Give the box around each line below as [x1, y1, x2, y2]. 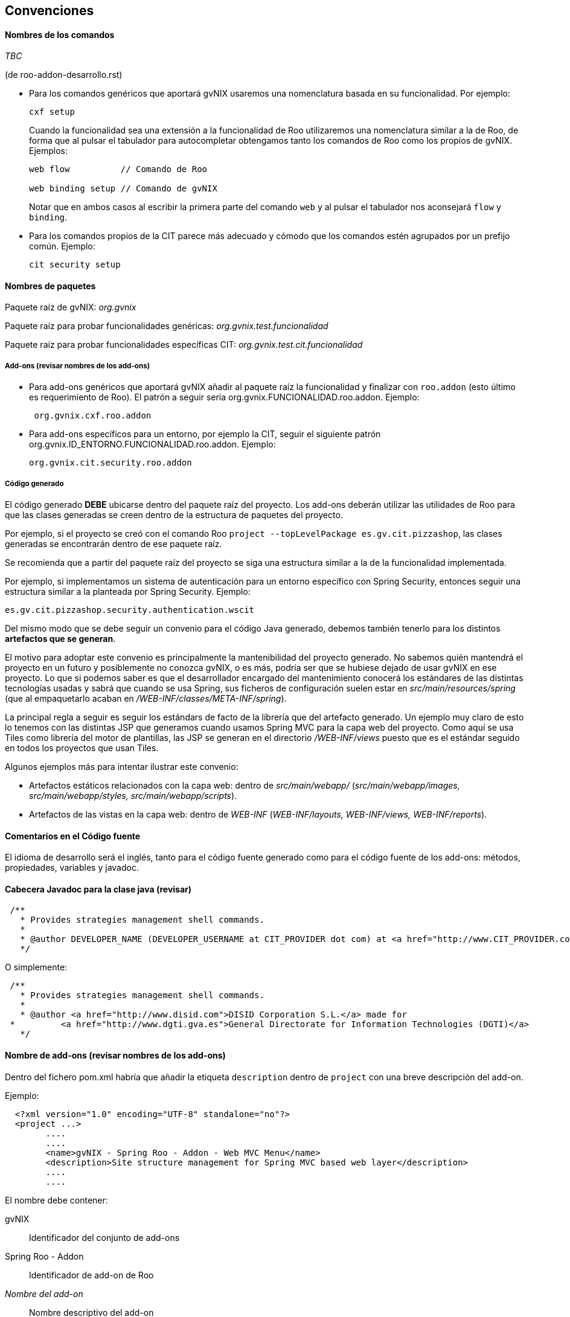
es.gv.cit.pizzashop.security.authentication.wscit [5, 605, 255, 615]
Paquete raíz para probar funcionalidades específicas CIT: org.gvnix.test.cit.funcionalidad [5, 339, 363, 350]
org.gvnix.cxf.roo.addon [34, 411, 152, 421]
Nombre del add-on [5, 1288, 83, 1299]
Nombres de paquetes [5, 280, 96, 291]
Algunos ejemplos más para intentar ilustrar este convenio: [5, 761, 239, 772]
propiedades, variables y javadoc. [5, 862, 139, 873]
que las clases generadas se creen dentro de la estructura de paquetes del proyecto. [5, 510, 343, 520]
